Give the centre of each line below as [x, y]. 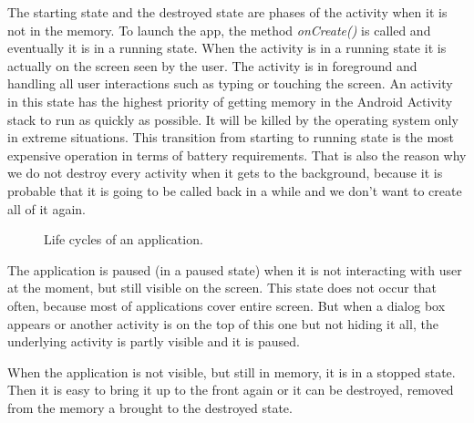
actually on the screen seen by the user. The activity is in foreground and [212, 65]
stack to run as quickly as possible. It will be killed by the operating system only [233, 119]
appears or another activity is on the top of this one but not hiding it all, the [223, 323]
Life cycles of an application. [124, 239]
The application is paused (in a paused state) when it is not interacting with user [235, 269]
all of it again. [46, 208]
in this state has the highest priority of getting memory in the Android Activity [230, 101]
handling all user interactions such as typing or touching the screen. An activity [230, 83]
